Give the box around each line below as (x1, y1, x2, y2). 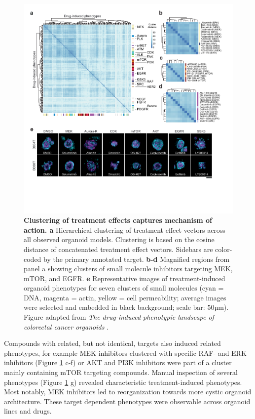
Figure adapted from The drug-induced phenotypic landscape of (24, 312, 214, 322)
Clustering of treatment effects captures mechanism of (24, 215, 213, 225)
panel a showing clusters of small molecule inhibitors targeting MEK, (24, 263, 233, 274)
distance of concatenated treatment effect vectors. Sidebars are (24, 244, 213, 254)
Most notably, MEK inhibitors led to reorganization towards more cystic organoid (4, 386, 252, 397)
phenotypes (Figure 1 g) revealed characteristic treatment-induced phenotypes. (4, 377, 242, 387)
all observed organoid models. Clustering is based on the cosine (24, 234, 215, 245)
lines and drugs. (4, 406, 52, 416)
